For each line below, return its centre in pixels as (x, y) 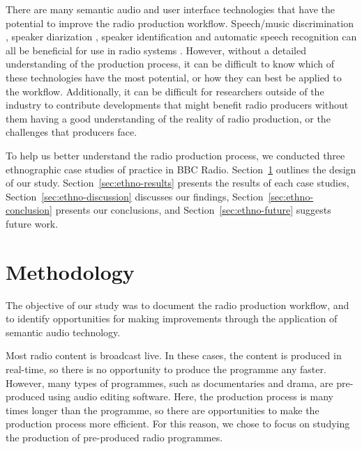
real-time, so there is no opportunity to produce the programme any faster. (166, 369)
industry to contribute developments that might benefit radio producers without (177, 105)
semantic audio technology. (63, 332)
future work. (32, 223)
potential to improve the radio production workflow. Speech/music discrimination (180, 23)
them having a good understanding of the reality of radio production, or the (168, 118)
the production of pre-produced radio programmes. (114, 437)
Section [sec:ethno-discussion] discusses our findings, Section (135, 196)
